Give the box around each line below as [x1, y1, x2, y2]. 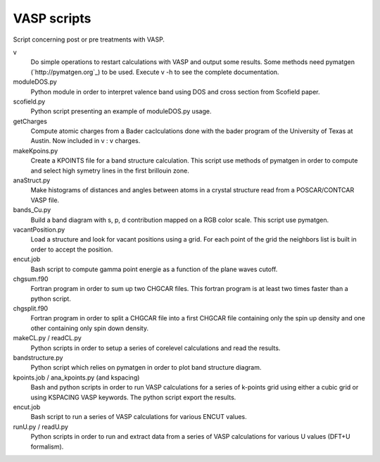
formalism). [30, 442, 64, 451]
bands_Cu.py [13, 206, 51, 214]
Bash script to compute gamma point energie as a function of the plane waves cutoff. [30, 265, 278, 273]
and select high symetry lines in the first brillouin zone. [30, 166, 189, 175]
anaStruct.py [13, 176, 51, 185]
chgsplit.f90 [13, 304, 49, 313]
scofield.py [13, 97, 46, 106]
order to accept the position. [30, 245, 113, 254]
